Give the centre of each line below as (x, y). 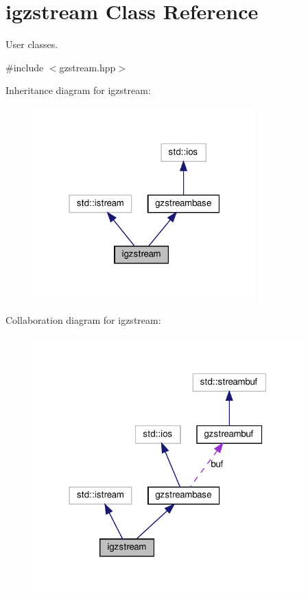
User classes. (32, 44)
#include (25, 67)
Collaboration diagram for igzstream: (83, 320)
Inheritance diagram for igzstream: (78, 90)
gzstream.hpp (87, 67)
